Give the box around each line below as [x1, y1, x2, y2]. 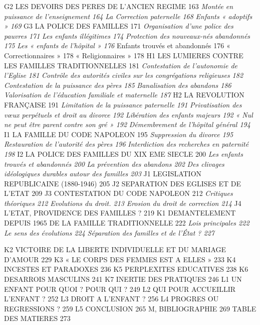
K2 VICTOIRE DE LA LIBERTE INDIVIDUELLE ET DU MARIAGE [4, 244, 226, 255]
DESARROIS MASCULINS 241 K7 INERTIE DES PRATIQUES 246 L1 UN [4, 274, 242, 284]
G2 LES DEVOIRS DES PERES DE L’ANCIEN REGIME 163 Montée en [4, 1, 233, 11]
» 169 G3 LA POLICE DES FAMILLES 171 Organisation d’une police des [4, 21, 233, 31]
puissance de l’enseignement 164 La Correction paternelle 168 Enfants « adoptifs [4, 11, 252, 21]
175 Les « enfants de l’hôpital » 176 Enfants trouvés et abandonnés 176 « [4, 40, 230, 51]
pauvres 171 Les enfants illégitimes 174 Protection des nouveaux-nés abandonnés [4, 30, 250, 41]
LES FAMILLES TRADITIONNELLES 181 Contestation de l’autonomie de [4, 60, 238, 70]
